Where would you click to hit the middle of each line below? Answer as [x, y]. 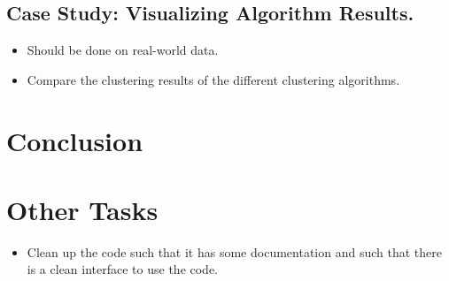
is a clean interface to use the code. [123, 269]
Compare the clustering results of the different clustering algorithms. [213, 79]
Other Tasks [82, 209]
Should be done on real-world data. [123, 50]
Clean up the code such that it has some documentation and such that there [234, 251]
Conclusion [75, 140]
